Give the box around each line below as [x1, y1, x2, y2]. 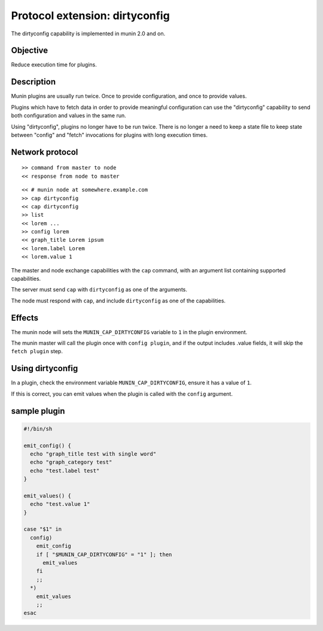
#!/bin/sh [23, 425, 53, 432]
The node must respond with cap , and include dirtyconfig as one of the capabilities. [11, 297, 226, 304]
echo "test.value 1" [30, 500, 90, 508]
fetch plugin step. [11, 348, 63, 355]
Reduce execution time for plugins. [11, 61, 97, 68]
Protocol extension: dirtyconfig [11, 9, 170, 22]
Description [11, 77, 56, 87]
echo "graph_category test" [30, 459, 112, 466]
